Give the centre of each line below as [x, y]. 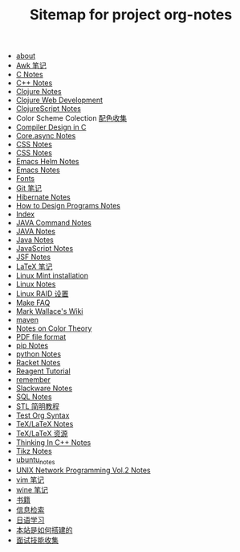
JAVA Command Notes [54, 223]
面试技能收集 [37, 540]
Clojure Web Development [59, 100]
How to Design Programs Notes [68, 206]
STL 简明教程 [38, 406]
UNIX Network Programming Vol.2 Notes [83, 470]
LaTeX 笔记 [34, 266]
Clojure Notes [39, 92]
